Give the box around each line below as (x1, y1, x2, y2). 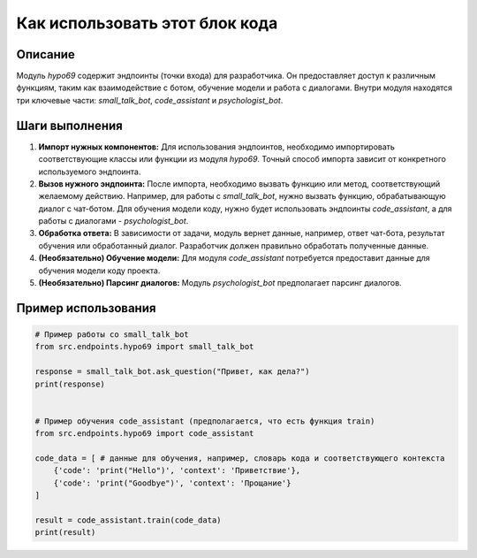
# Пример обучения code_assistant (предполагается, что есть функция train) (34, 416, 375, 426)
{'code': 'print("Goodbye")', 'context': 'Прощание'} (53, 478, 291, 488)
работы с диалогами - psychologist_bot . (38, 216, 189, 226)
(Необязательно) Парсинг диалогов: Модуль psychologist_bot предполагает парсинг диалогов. (38, 278, 402, 288)
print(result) (34, 527, 96, 538)
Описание (16, 47, 75, 62)
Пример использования (16, 301, 156, 316)
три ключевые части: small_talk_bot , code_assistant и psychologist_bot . (16, 95, 284, 105)
